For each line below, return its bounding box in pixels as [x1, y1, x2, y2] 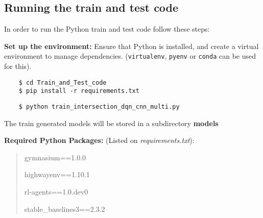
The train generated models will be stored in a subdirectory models [4, 117, 219, 128]
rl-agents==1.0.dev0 [24, 186, 88, 197]
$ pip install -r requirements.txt [18, 87, 139, 95]
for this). [4, 61, 32, 71]
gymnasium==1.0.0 [24, 152, 86, 162]
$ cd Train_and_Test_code [18, 79, 107, 86]
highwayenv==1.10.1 [24, 169, 90, 180]
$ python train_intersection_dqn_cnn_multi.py [18, 103, 180, 110]
